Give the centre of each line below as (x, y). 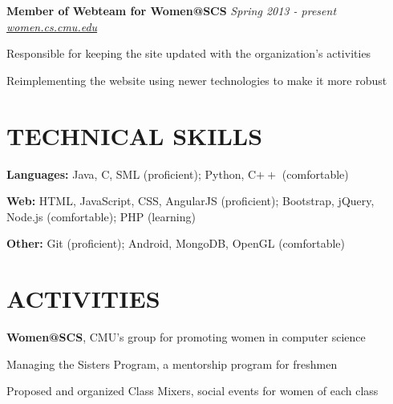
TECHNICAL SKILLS (135, 135)
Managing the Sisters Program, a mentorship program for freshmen (172, 364)
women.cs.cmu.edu (52, 26)
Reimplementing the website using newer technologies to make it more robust (197, 80)
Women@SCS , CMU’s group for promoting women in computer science (186, 337)
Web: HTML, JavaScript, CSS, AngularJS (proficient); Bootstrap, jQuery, (190, 201)
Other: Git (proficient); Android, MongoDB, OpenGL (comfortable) (176, 243)
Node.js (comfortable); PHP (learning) (101, 216)
